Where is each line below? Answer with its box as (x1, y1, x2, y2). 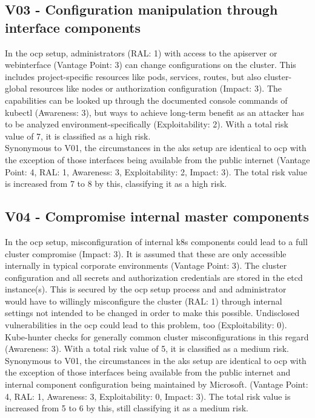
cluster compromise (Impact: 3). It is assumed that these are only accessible (5, 247, 287, 260)
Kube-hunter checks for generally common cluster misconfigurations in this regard (5, 330, 309, 343)
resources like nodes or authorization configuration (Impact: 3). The (30, 82, 282, 95)
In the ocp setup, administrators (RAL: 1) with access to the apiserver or (5, 46, 277, 59)
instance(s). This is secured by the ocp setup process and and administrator (5, 283, 287, 295)
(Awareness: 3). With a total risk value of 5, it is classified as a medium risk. (5, 342, 289, 355)
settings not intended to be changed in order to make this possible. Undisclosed (5, 306, 300, 319)
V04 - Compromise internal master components (5, 207, 309, 226)
